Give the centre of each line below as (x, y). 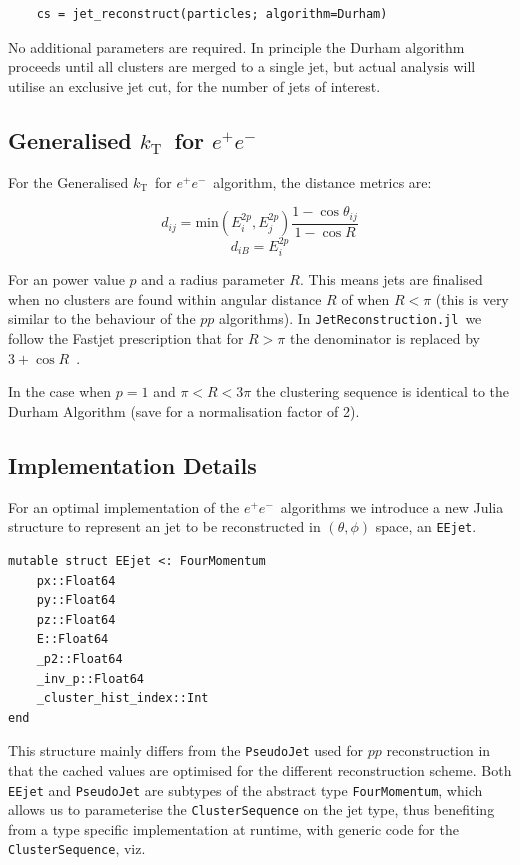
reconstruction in (438, 750)
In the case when (60, 391)
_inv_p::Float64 (90, 678)
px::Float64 (76, 580)
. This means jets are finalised (391, 279)
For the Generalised (68, 181)
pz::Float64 (76, 619)
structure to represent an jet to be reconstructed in (164, 526)
